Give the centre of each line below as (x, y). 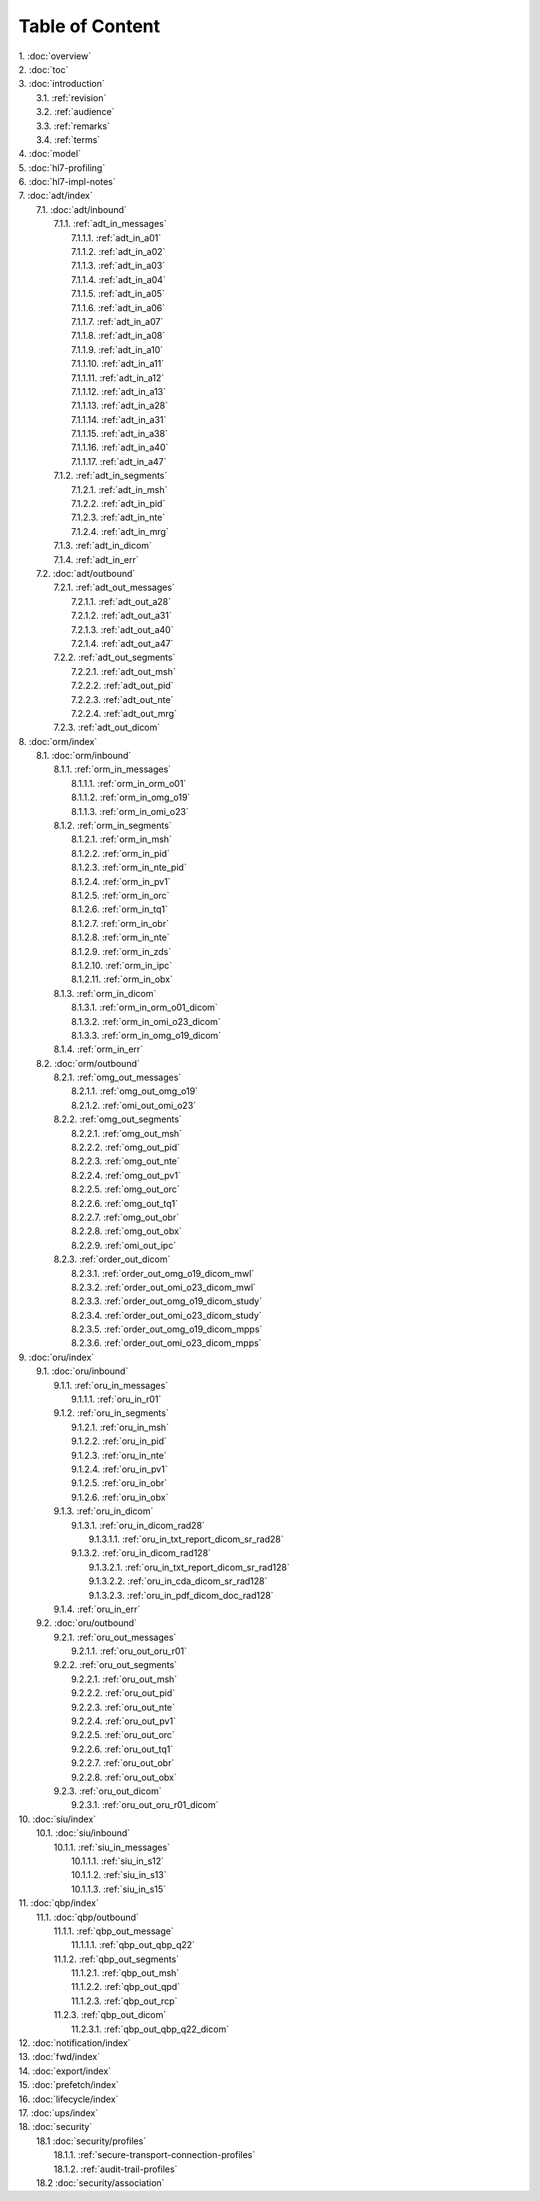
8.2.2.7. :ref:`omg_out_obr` (125, 1217)
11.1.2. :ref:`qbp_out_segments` (116, 1959)
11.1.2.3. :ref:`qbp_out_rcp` (124, 2001)
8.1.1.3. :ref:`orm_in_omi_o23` (130, 811)
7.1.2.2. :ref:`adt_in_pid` (118, 504)
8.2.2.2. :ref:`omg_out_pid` (125, 1147)
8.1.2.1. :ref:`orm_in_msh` (121, 839)
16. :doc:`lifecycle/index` (68, 2099)
